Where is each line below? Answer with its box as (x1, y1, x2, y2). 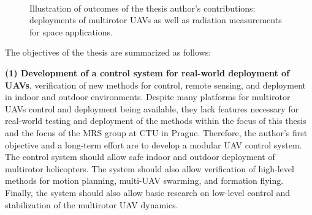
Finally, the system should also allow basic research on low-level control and (5, 186, 291, 199)
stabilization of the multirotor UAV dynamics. (5, 198, 178, 211)
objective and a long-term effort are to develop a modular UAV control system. (5, 138, 302, 151)
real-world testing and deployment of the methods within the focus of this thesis (5, 114, 306, 127)
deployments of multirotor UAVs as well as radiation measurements (29, 13, 282, 26)
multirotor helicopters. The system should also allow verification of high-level (5, 162, 294, 175)
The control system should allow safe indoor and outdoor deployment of (5, 150, 275, 163)
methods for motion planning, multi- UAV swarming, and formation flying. (5, 174, 284, 187)
